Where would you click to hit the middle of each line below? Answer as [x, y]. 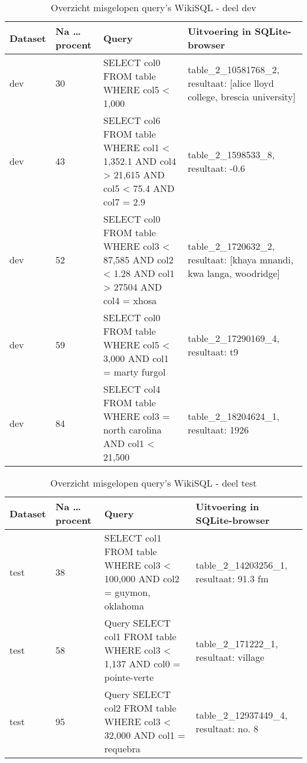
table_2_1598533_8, [231, 154]
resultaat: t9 [213, 351]
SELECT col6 [132, 120]
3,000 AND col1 [136, 358]
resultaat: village [230, 657]
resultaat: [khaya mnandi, [241, 260]
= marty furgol [134, 372]
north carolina [132, 430]
